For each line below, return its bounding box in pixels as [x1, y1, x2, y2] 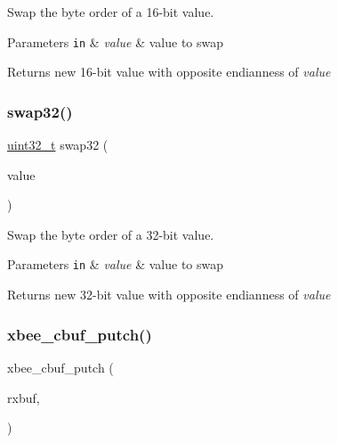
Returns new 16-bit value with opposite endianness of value [7, 62, 331, 81]
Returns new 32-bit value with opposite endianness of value [7, 285, 331, 304]
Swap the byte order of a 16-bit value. [7, 3, 214, 21]
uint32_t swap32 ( [7, 135, 109, 154]
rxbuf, [7, 388, 40, 406]
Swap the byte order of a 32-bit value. [7, 225, 214, 243]
